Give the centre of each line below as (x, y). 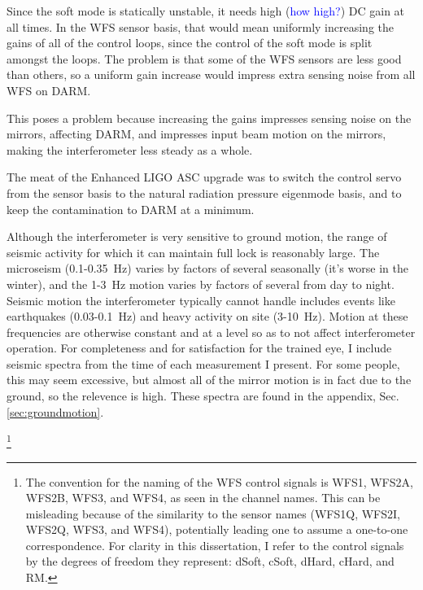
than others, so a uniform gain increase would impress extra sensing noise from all (211, 74)
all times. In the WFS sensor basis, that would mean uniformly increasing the (200, 26)
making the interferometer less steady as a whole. (130, 149)
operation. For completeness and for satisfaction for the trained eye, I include (199, 348)
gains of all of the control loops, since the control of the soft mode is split (190, 43)
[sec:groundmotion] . (55, 411)
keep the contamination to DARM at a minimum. (131, 209)
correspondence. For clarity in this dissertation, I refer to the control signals (215, 545)
